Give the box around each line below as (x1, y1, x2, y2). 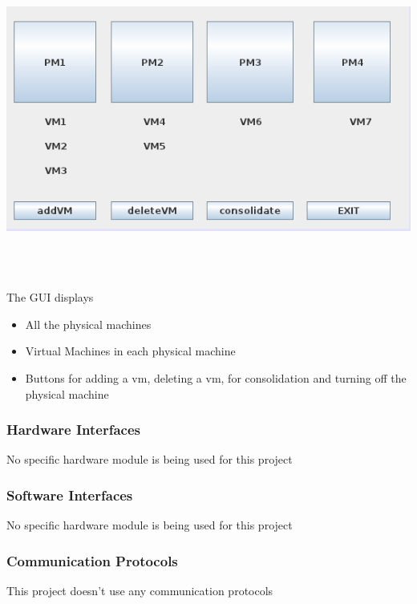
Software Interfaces (6, 484, 133, 505)
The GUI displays (6, 289, 94, 306)
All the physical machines (25, 315, 152, 332)
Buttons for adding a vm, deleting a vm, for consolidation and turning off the (25, 369, 407, 386)
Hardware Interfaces (6, 420, 140, 440)
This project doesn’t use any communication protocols (6, 582, 273, 598)
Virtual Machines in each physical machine (25, 343, 236, 359)
